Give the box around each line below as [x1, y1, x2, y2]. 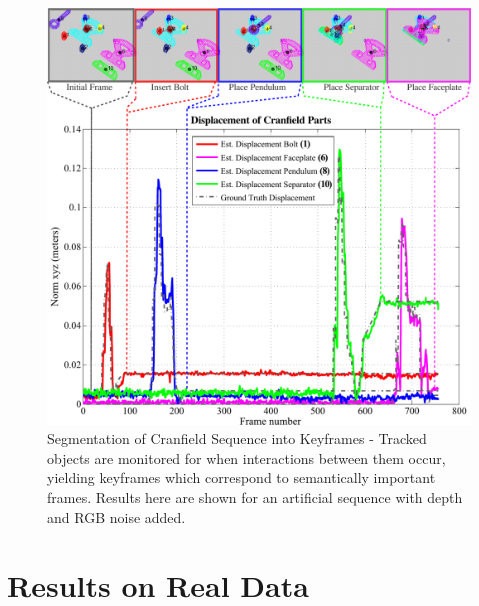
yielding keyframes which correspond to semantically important [47, 467, 436, 488]
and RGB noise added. [47, 506, 186, 527]
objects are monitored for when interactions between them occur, [47, 447, 446, 468]
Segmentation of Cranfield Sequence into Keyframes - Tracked [47, 428, 427, 449]
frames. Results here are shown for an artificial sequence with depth [47, 486, 463, 507]
